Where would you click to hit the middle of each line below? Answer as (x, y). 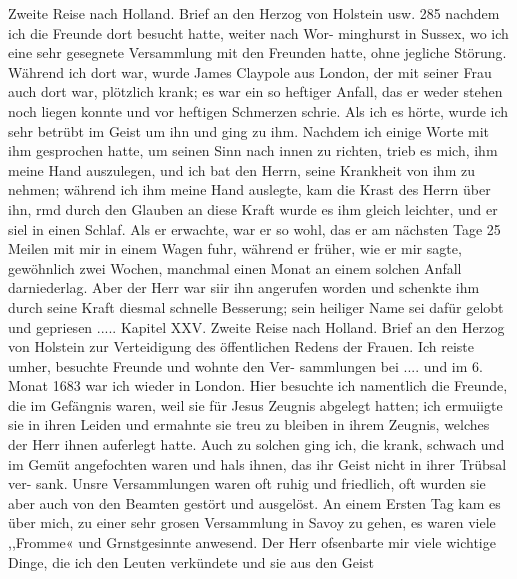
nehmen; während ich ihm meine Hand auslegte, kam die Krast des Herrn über (249, 189)
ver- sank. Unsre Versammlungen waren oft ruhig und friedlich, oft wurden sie (247, 483)
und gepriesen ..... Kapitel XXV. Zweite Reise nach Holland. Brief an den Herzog (256, 326)
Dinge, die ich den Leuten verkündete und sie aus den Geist (191, 561)
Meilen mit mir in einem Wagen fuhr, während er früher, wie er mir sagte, (235, 248)
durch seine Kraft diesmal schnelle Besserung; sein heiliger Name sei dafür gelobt (256, 306)
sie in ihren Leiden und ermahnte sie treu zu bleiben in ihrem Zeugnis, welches (249, 424)
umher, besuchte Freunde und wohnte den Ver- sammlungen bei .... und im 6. (245, 365)
